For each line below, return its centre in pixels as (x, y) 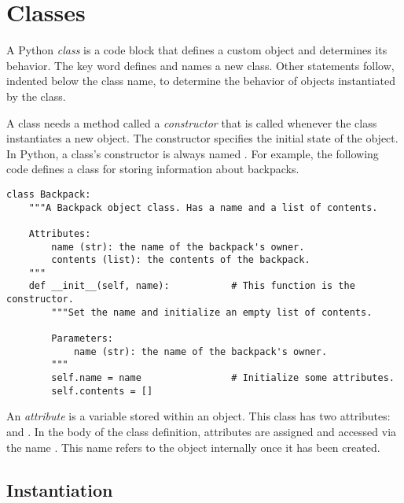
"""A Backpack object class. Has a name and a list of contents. (203, 207)
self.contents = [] (102, 391)
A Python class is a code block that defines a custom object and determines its (197, 50)
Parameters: (83, 339)
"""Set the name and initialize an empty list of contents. (212, 312)
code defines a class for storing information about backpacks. (153, 169)
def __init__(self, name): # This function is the (192, 286)
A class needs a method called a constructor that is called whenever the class (192, 122)
